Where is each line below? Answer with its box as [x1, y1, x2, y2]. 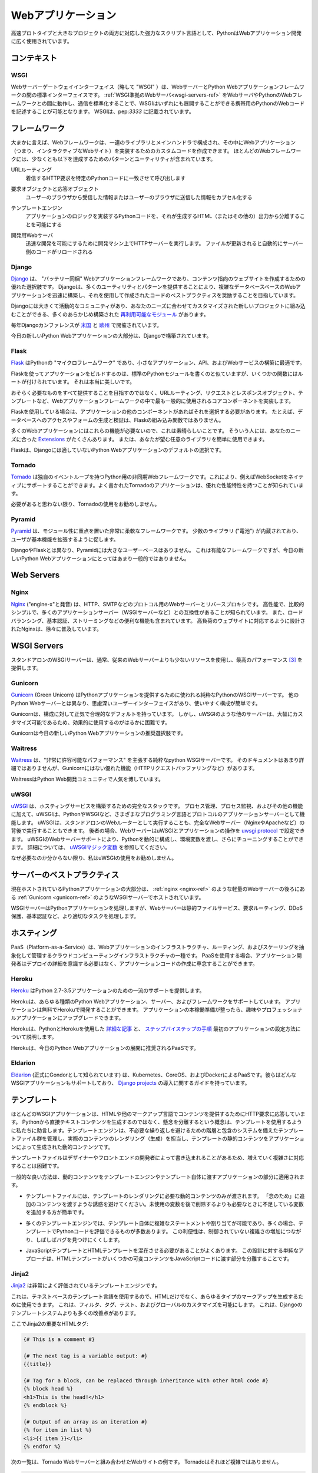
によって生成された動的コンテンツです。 [15, 1143, 114, 1150]
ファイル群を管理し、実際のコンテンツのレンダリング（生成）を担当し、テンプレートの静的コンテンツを [15, 1135, 269, 1142]
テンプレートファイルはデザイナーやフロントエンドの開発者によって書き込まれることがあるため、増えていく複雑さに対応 [11, 1154, 304, 1161]
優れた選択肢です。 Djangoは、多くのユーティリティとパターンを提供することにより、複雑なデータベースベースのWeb [11, 283, 296, 290]
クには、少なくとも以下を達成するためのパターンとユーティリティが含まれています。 [11, 155, 216, 162]
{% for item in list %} [23, 1426, 92, 1434]
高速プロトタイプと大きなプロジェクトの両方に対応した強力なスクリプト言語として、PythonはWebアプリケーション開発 [11, 29, 302, 37]
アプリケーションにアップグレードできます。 [15, 1014, 124, 1022]
